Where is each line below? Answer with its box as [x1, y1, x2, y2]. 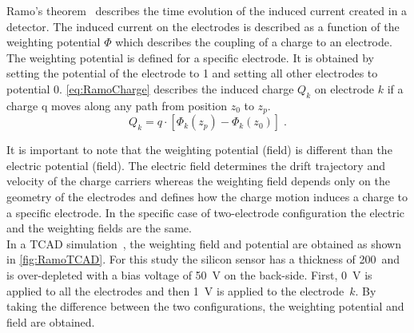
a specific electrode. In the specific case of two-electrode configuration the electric [6, 204, 405, 220]
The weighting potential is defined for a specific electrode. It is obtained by [6, 49, 374, 65]
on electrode [314, 80, 375, 97]
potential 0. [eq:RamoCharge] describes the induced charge [6, 80, 294, 97]
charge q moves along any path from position [6, 97, 227, 113]
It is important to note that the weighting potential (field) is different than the [6, 141, 392, 158]
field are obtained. [6, 313, 95, 330]
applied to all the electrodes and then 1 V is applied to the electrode [6, 282, 344, 299]
